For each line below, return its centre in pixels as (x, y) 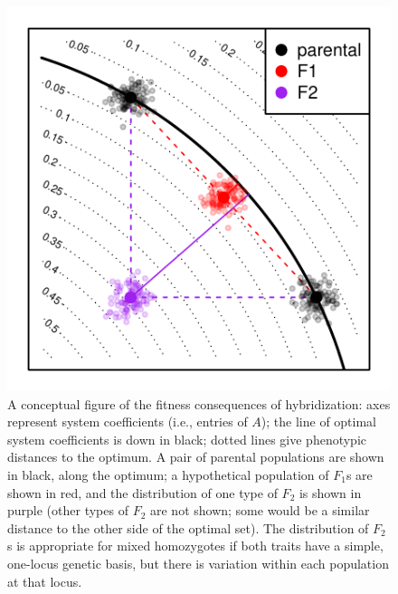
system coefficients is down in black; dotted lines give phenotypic (187, 439)
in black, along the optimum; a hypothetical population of (168, 474)
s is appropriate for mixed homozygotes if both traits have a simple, (195, 546)
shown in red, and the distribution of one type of (142, 492)
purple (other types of (68, 510)
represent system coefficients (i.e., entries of (128, 422)
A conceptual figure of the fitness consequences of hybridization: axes (199, 403)
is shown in (330, 492)
